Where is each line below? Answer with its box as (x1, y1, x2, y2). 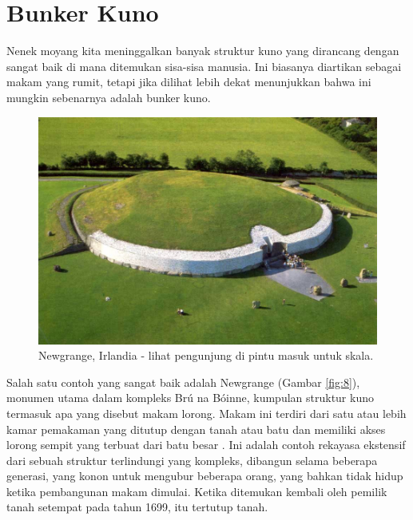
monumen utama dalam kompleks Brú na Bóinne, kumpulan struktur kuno (6, 389, 374, 406)
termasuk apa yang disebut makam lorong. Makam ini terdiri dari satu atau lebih (6, 404, 407, 421)
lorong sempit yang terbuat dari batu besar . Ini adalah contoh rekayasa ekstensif (6, 436, 406, 453)
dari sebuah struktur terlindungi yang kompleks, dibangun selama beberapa (6, 451, 378, 468)
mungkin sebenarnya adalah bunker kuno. (6, 89, 211, 105)
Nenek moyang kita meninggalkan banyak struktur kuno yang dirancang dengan (6, 42, 399, 59)
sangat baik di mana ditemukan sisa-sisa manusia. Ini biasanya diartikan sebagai (6, 57, 402, 74)
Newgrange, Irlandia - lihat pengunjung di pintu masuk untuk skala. (38, 347, 374, 364)
